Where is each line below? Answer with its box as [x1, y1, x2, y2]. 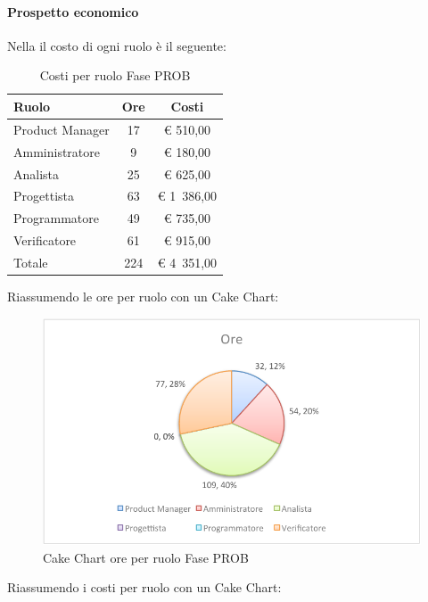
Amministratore [13, 142, 100, 161]
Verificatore [13, 231, 77, 250]
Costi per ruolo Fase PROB [39, 66, 191, 85]
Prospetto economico [7, 2, 139, 21]
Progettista [13, 186, 74, 205]
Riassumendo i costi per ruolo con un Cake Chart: [7, 578, 282, 597]
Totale [13, 252, 48, 271]
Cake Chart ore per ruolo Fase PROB [43, 548, 249, 566]
